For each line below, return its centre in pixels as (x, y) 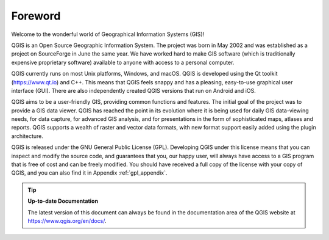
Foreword (36, 16)
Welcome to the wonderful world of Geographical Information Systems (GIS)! (108, 34)
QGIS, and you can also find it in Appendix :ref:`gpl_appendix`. (89, 173)
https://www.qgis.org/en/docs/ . (67, 220)
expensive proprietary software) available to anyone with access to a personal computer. (123, 62)
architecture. (27, 136)
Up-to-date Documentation (63, 201)
